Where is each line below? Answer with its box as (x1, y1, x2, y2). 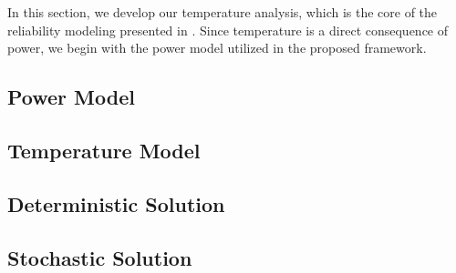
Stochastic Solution (7, 243, 192, 271)
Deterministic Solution (7, 189, 225, 217)
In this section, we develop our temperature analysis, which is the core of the (7, 3, 438, 21)
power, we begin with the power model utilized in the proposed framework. (7, 38, 427, 57)
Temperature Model (7, 136, 201, 164)
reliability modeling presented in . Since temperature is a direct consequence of (7, 20, 449, 39)
